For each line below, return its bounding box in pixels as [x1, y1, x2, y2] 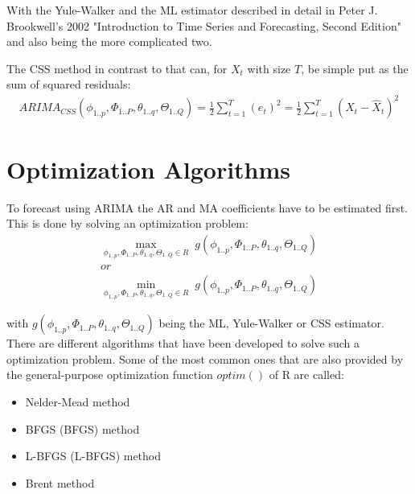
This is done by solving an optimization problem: [6, 215, 249, 232]
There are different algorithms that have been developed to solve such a [6, 335, 360, 352]
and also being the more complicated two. [6, 33, 212, 50]
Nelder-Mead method [25, 393, 130, 410]
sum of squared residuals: [6, 76, 131, 93]
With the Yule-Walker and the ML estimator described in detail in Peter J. [6, 2, 378, 18]
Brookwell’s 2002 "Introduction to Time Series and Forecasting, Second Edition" [6, 17, 401, 34]
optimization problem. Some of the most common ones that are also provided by [6, 350, 404, 367]
